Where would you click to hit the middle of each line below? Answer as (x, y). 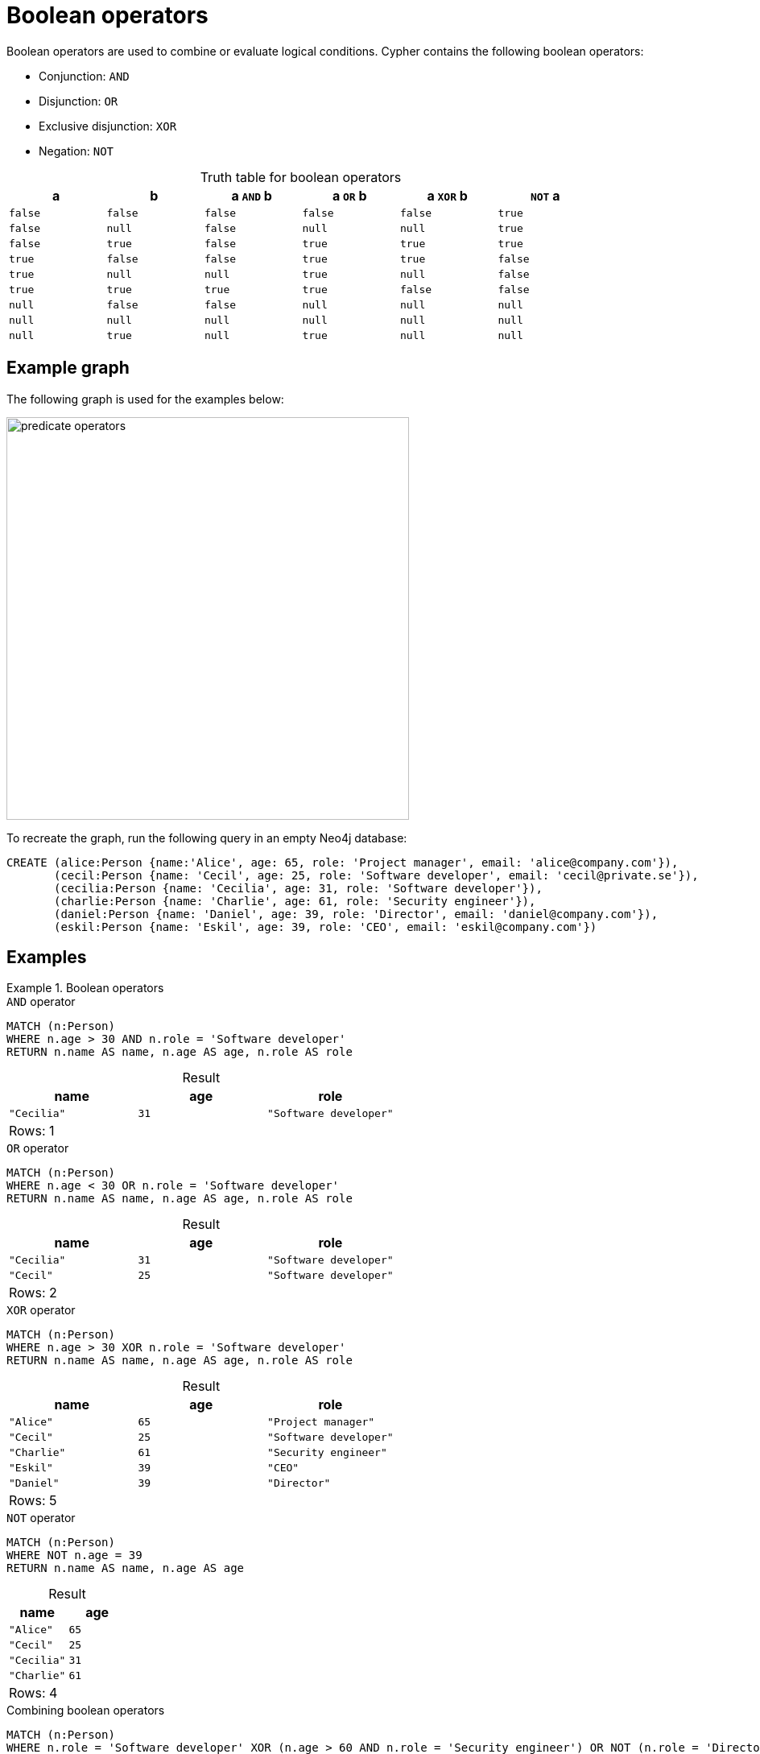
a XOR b (447, 195)
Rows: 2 (33, 1293)
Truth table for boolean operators (301, 177)
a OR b (349, 195)
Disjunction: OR (78, 101)
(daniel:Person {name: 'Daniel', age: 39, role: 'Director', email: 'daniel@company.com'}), (356, 914)
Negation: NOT (76, 151)
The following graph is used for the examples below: (145, 399)
